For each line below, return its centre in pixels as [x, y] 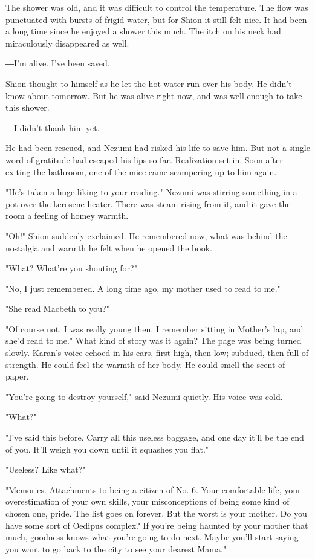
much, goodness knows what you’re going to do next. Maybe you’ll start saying [152, 537]
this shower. [28, 107]
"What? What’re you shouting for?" [71, 268]
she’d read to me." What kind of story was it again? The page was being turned [154, 341]
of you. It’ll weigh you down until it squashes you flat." [107, 449]
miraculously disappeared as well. [67, 43]
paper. [17, 376]
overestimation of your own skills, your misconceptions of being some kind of [148, 501]
